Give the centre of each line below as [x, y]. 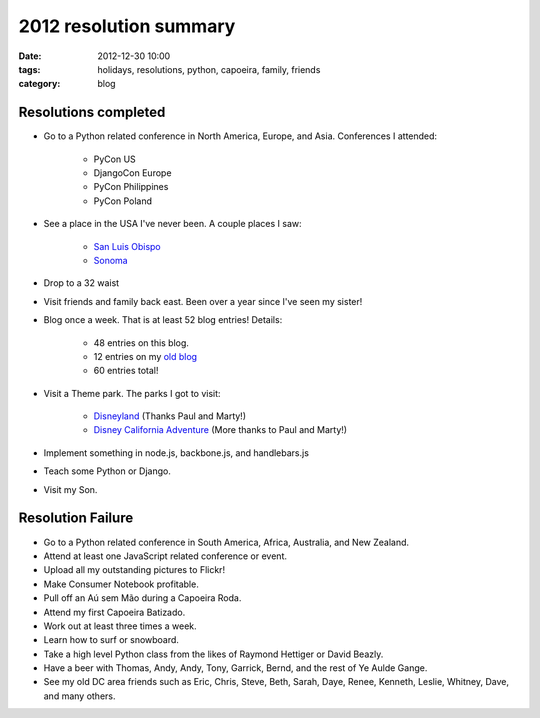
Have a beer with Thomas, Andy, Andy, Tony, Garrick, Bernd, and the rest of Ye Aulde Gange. [235, 668]
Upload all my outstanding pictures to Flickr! [134, 570]
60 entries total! [126, 371]
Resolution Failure [76, 518]
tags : [29, 69]
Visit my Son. [70, 489]
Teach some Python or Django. [107, 471]
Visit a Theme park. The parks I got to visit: [132, 393]
